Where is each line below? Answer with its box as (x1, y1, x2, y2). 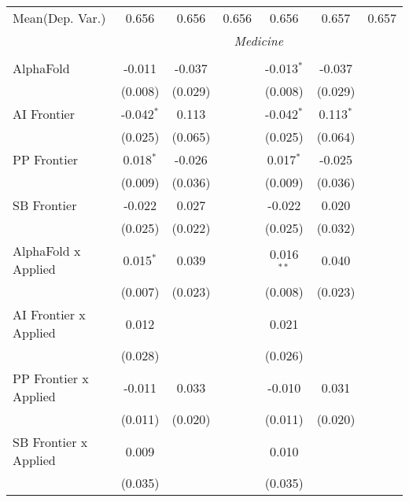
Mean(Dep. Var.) (13, 9, 106, 27)
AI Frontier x (13, 305, 86, 323)
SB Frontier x (13, 433, 88, 451)
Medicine (234, 31, 284, 50)
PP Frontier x (13, 369, 89, 387)
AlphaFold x (13, 242, 81, 260)
